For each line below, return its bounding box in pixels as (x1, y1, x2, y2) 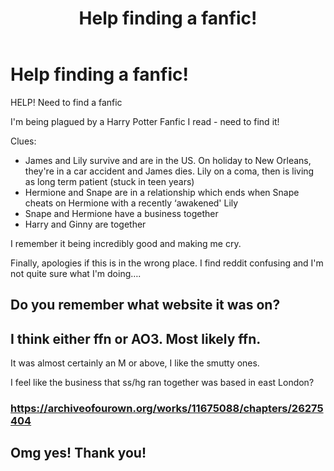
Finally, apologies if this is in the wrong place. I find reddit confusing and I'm (10, 257, 324, 269)
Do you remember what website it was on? (10, 297, 281, 314)
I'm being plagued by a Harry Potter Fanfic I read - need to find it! (10, 115, 280, 127)
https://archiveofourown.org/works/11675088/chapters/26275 (10, 402, 324, 416)
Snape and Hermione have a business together (24, 207, 219, 219)
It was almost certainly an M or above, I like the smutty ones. (10, 357, 260, 369)
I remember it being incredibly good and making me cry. (10, 237, 242, 249)
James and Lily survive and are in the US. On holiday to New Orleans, (24, 154, 312, 166)
